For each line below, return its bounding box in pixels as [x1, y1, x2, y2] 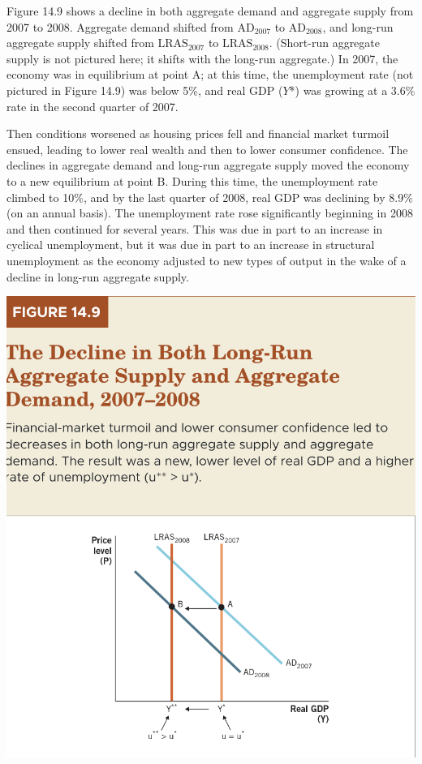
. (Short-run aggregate [269, 34, 380, 51]
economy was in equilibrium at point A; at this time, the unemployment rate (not [6, 66, 414, 83]
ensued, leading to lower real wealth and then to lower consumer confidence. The [6, 140, 408, 157]
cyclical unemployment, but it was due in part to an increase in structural [6, 236, 375, 253]
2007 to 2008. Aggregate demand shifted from [6, 18, 234, 35]
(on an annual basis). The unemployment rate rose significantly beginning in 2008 [6, 204, 413, 221]
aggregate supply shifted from [6, 34, 154, 51]
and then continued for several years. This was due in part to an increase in [6, 220, 383, 237]
